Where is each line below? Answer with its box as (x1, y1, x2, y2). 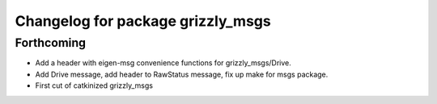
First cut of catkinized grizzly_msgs (35, 81, 154, 90)
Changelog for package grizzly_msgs (15, 12, 271, 30)
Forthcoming (15, 35, 87, 50)
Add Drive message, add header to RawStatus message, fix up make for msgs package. (35, 69, 329, 79)
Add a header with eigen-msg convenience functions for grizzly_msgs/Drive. (35, 58, 291, 68)
